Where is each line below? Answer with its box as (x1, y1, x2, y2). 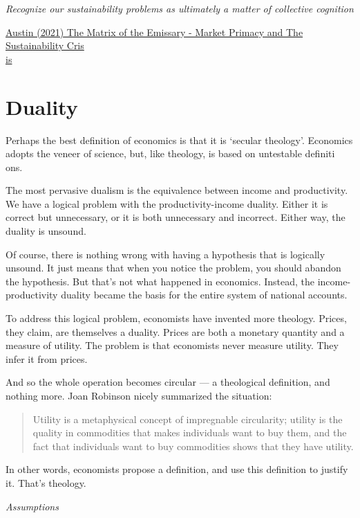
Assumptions (6, 499, 59, 513)
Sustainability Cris (6, 38, 84, 53)
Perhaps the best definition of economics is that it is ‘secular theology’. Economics (6, 132, 353, 147)
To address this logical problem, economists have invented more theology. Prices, (6, 311, 347, 325)
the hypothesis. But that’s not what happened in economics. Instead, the (6, 274, 315, 288)
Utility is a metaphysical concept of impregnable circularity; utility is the (32, 411, 343, 426)
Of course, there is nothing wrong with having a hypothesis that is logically (6, 247, 325, 261)
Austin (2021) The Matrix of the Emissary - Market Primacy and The (6, 24, 303, 39)
